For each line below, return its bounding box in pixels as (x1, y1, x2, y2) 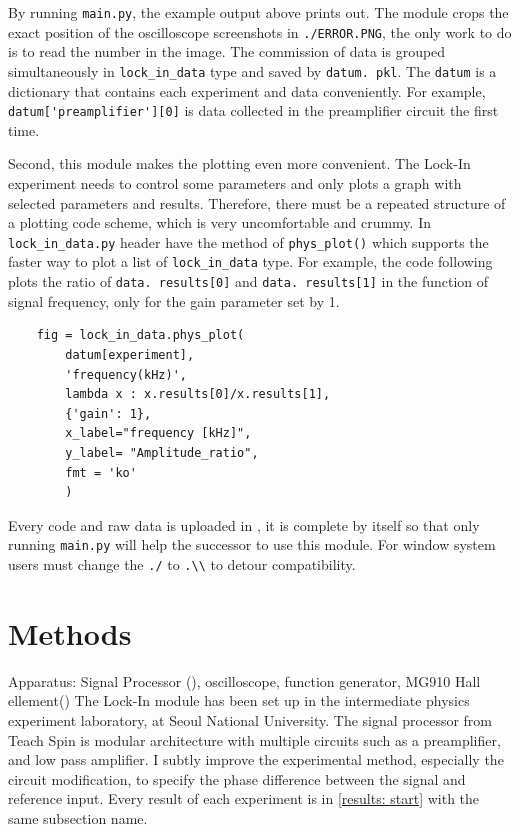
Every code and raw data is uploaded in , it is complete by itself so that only (8, 514, 480, 535)
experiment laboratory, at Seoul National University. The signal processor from (8, 709, 493, 730)
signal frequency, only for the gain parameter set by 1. (8, 290, 340, 311)
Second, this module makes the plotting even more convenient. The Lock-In (8, 153, 471, 174)
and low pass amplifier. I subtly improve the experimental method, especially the (8, 749, 504, 770)
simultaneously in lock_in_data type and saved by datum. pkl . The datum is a (8, 60, 497, 81)
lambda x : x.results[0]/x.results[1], (65, 387, 331, 402)
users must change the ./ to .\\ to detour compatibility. (8, 553, 356, 574)
